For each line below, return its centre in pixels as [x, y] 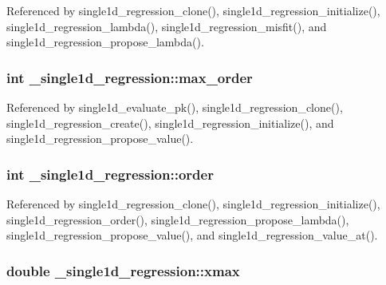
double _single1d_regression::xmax [123, 270]
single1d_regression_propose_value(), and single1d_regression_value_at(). [192, 235]
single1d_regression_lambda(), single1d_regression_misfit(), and [167, 26]
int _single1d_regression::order [110, 174]
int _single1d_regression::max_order [130, 77]
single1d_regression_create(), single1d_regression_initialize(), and [170, 123]
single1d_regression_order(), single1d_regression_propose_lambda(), [178, 219]
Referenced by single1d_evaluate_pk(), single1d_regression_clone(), [175, 107]
